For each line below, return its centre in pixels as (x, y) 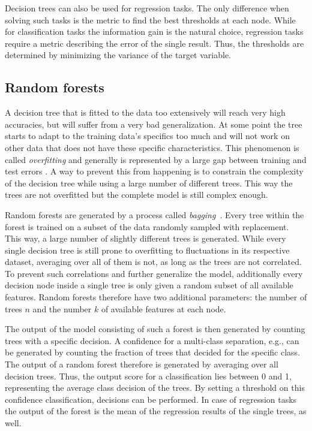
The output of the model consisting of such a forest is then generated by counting (155, 329)
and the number (62, 308)
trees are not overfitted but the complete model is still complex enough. (136, 195)
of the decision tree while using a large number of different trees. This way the (149, 183)
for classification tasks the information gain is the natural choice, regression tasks (154, 31)
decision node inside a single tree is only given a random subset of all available (149, 285)
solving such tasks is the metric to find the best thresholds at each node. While (150, 19)
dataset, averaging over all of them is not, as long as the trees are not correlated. (153, 262)
